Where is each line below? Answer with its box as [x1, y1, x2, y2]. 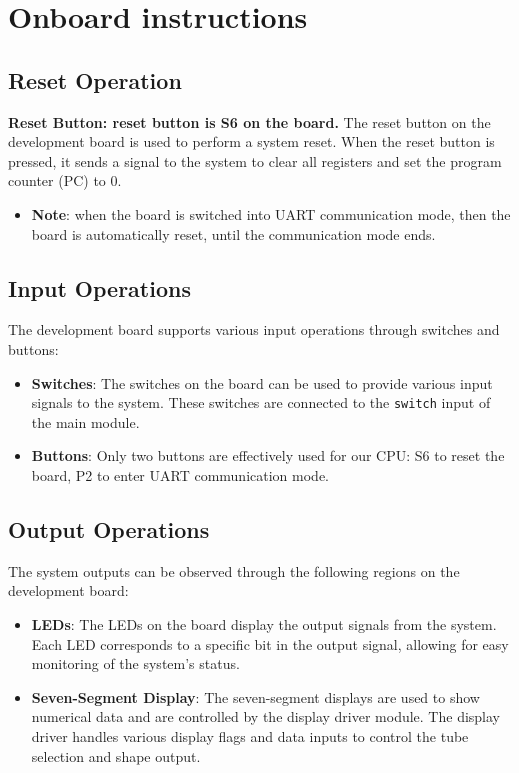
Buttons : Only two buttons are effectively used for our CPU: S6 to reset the [31, 445, 505, 466]
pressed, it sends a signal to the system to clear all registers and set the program [8, 150, 502, 171]
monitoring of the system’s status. [31, 653, 240, 674]
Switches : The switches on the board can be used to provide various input [31, 372, 493, 393]
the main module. [31, 411, 140, 432]
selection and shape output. [31, 745, 201, 766]
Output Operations [8, 513, 210, 544]
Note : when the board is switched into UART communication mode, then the [31, 203, 511, 224]
